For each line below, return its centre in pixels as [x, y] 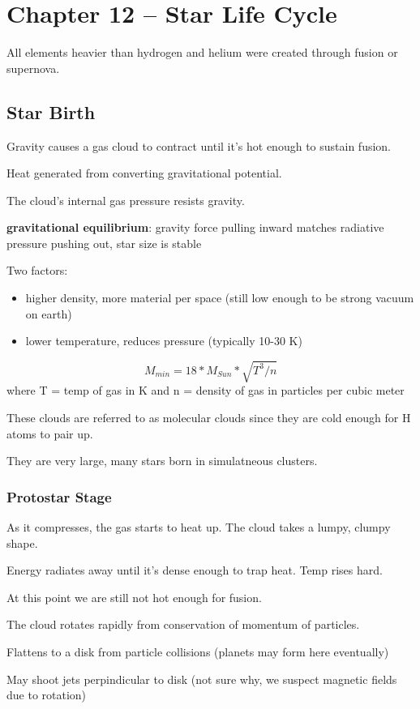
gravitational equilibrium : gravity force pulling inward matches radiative [195, 227]
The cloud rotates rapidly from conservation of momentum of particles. [183, 624]
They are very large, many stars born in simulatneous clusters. [162, 461]
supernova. [33, 68]
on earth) [49, 313]
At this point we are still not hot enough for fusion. [134, 597]
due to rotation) [47, 695]
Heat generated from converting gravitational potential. [144, 173]
